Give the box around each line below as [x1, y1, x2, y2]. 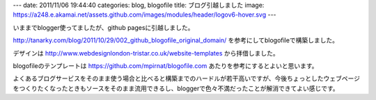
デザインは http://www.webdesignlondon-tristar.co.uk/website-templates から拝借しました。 [13, 49, 280, 57]
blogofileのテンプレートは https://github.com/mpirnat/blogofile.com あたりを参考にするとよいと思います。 [13, 61, 318, 69]
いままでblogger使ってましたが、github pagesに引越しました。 [13, 23, 194, 31]
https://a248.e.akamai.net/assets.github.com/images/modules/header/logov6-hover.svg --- [13, 10, 276, 19]
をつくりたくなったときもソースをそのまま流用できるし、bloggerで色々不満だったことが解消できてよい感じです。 [13, 84, 339, 92]
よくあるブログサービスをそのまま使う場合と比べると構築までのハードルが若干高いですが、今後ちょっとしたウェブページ [13, 74, 361, 83]
